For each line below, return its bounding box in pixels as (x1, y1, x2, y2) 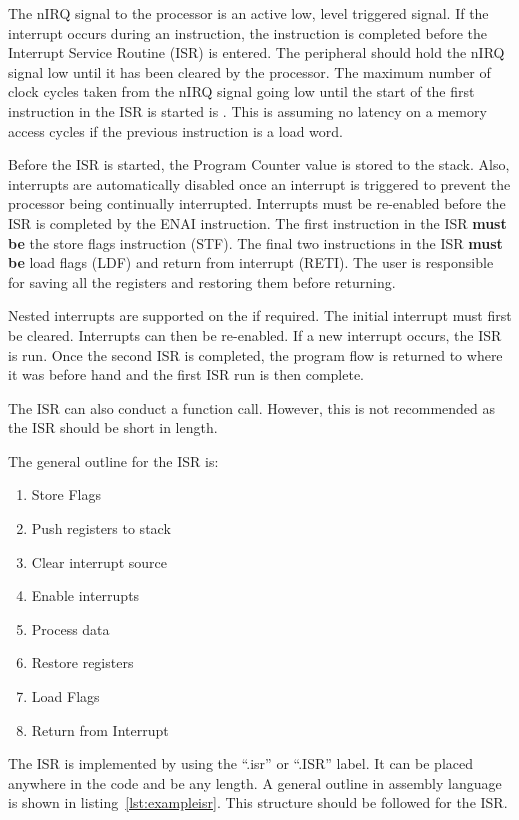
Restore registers (31, 652, 134, 673)
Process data (31, 618, 110, 639)
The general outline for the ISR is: (8, 450, 219, 471)
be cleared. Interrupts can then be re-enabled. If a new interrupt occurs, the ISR (8, 324, 502, 345)
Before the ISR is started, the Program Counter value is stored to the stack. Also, (8, 154, 510, 175)
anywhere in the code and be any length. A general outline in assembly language (8, 772, 502, 793)
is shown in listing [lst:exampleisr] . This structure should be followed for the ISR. (8, 792, 508, 813)
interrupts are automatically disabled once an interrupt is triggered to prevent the (8, 173, 511, 194)
